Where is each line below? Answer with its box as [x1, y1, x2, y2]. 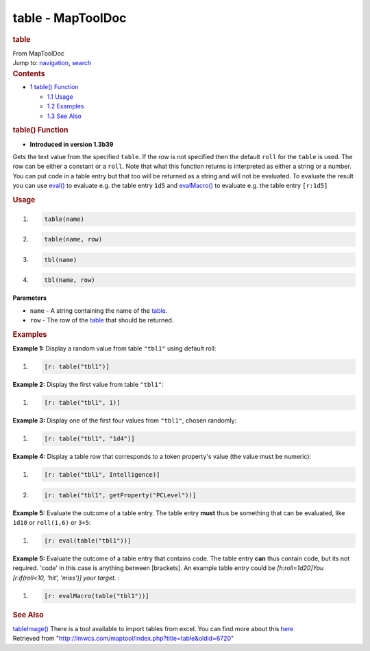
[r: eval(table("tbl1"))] [44, 536, 132, 545]
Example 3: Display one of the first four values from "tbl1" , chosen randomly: [12, 416, 237, 425]
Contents [12, 69, 45, 78]
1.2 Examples [47, 102, 84, 110]
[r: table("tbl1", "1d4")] [44, 434, 135, 442]
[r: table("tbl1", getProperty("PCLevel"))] [44, 491, 197, 499]
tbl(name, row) [44, 276, 95, 284]
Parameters [12, 294, 47, 302]
